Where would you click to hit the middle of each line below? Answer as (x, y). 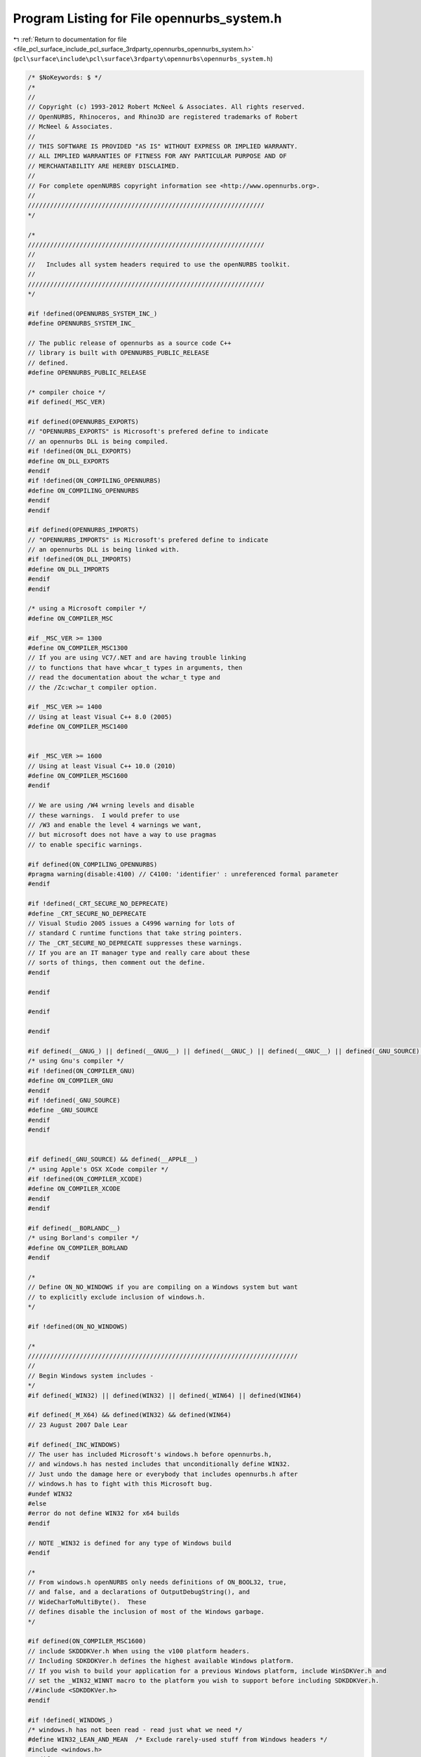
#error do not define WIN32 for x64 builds (104, 1513)
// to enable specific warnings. (85, 844)
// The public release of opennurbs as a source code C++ (129, 343)
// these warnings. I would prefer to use (104, 815)
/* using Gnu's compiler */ (76, 1061)
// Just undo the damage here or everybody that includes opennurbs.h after (163, 1474)
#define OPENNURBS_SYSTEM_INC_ (82, 324)
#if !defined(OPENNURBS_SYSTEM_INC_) (93, 313)
